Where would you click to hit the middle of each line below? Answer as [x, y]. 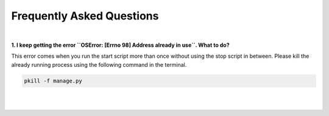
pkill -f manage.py [53, 81]
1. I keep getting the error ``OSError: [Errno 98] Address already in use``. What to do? [120, 45]
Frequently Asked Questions [85, 16]
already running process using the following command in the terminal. [99, 64]
